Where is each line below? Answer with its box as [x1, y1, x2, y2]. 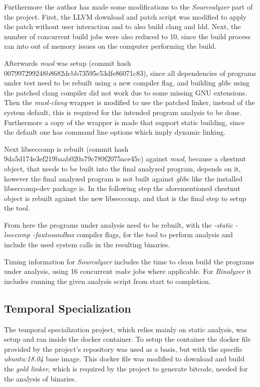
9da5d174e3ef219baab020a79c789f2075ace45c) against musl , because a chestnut [4, 153, 246, 164]
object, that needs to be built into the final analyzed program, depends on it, [4, 163, 241, 173]
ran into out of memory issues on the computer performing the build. [4, 41, 216, 51]
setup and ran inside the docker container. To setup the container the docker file [4, 334, 251, 344]
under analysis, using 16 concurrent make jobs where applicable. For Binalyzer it [4, 266, 251, 276]
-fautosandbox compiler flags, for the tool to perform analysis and [33, 229, 233, 240]
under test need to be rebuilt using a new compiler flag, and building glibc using [4, 77, 250, 88]
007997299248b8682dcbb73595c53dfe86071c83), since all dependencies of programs [4, 67, 256, 78]
